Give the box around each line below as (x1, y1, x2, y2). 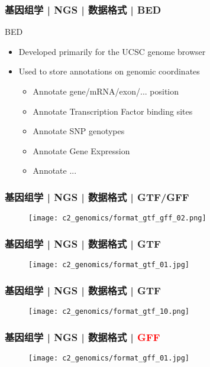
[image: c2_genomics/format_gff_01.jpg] (28, 353, 190, 362)
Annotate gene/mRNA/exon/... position (33, 85, 179, 97)
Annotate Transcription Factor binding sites (33, 105, 193, 117)
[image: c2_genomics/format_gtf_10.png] (28, 307, 190, 316)
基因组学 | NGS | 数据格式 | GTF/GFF (5, 189, 189, 204)
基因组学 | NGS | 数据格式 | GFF (5, 329, 160, 344)
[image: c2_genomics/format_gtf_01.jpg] (28, 261, 190, 269)
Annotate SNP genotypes (33, 125, 125, 137)
